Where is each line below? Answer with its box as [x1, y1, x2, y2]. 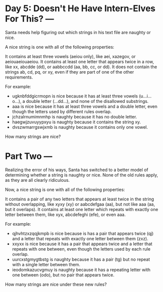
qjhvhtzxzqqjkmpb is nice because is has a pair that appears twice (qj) [12, 230, 154, 236]
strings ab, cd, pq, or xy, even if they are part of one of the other [5, 69, 134, 75]
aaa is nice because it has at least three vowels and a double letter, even [12, 103, 158, 109]
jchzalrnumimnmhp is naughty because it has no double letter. [12, 114, 137, 119]
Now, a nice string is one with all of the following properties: [5, 186, 125, 193]
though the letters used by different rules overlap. [12, 108, 112, 115]
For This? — [5, 13, 54, 24]
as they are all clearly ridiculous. [5, 177, 70, 183]
